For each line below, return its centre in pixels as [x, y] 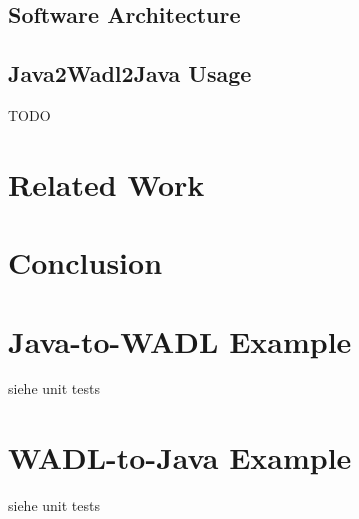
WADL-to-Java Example [180, 457]
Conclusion [85, 262]
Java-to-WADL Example [180, 340]
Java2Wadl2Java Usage [130, 73]
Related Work [106, 183]
